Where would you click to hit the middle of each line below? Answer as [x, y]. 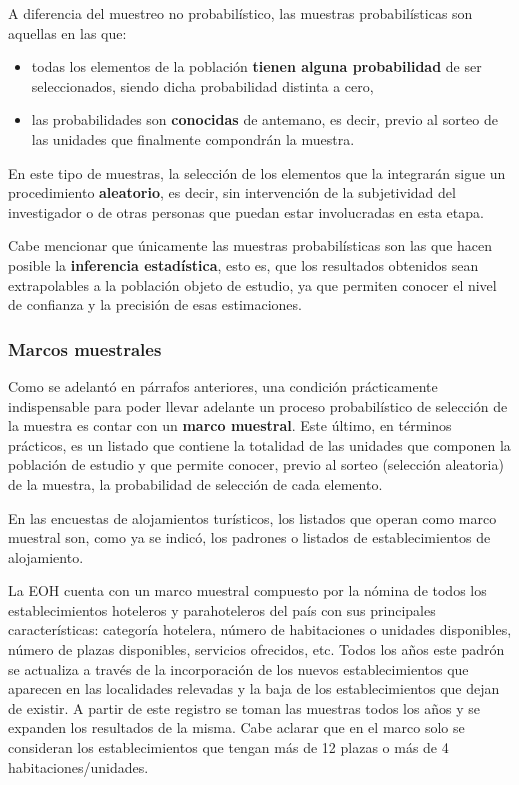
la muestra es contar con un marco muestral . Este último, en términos [230, 425]
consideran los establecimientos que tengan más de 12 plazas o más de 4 [228, 747]
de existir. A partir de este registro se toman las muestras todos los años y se [244, 707]
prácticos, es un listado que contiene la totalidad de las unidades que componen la [259, 444]
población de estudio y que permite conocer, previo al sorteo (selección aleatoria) [256, 464]
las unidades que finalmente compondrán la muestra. [193, 138]
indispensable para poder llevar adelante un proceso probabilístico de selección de [258, 405]
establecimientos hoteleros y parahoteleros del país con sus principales [222, 609]
